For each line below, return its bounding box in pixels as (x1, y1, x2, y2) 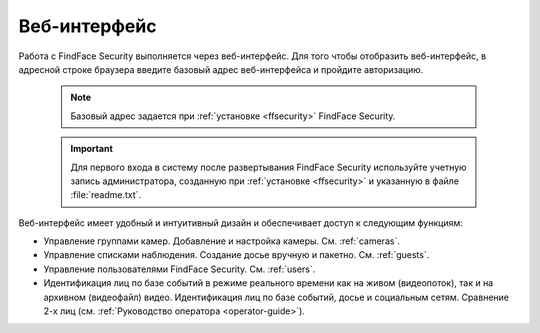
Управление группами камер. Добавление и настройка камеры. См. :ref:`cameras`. (43, 235, 400, 247)
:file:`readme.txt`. (70, 189, 142, 201)
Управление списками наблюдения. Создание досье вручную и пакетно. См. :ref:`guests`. (43, 249, 430, 261)
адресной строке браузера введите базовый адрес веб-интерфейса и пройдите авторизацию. (18, 63, 424, 75)
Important (70, 143, 114, 155)
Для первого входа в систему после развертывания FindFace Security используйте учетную (70, 161, 467, 173)
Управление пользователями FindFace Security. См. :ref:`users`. (43, 263, 316, 275)
